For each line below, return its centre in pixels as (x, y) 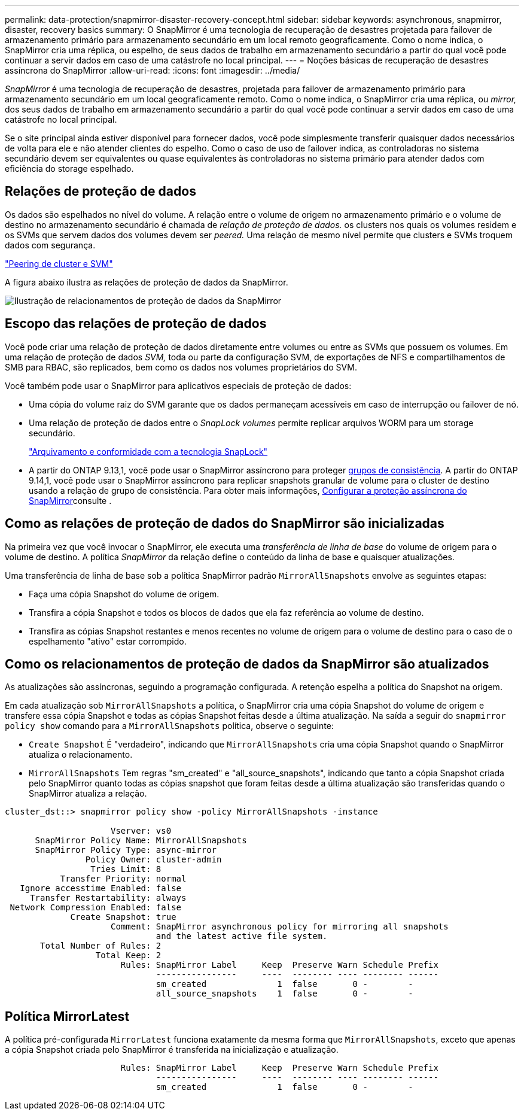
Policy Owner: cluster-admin (153, 860)
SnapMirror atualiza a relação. (88, 794)
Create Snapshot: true (123, 917)
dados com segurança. (50, 245)
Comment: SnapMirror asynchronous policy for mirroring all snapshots (280, 927)
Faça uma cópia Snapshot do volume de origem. (124, 594)
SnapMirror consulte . (70, 500)
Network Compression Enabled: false (96, 908)
